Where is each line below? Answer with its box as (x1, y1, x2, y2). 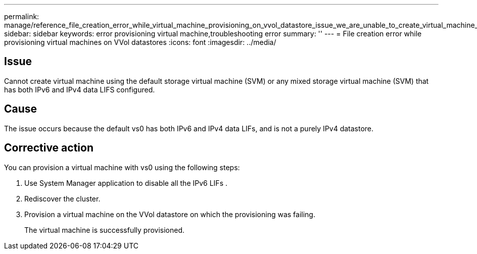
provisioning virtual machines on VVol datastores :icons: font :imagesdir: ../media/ (4, 38, 276, 46)
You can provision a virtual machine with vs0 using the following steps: (4, 163, 240, 172)
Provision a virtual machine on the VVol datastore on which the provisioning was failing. (24, 210, 315, 219)
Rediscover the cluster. (24, 194, 101, 203)
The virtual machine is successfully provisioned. (24, 225, 185, 234)
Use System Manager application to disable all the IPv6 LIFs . (24, 178, 227, 187)
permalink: (4, 12, 39, 21)
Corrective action (4, 141, 93, 155)
